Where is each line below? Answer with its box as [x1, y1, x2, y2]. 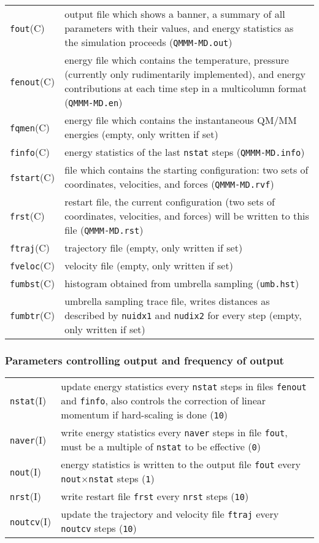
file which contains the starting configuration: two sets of [64, 163, 309, 177]
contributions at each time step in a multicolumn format [64, 81, 307, 95]
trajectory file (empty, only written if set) [64, 241, 243, 255]
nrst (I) [10, 489, 41, 504]
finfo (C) [10, 145, 50, 159]
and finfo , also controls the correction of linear [61, 393, 266, 408]
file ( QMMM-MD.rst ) [64, 223, 144, 237]
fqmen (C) [10, 120, 50, 134]
